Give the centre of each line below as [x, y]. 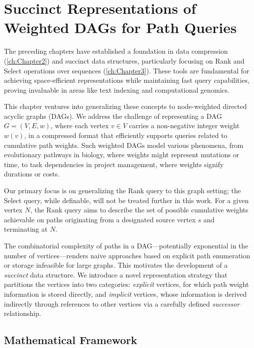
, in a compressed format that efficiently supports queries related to [126, 135]
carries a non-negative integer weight [184, 125]
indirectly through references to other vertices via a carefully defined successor [122, 303]
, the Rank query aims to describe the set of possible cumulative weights [139, 210]
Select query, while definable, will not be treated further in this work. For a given [126, 200]
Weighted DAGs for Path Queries [120, 27]
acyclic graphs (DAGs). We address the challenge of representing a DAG [113, 116]
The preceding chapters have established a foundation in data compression [116, 51]
